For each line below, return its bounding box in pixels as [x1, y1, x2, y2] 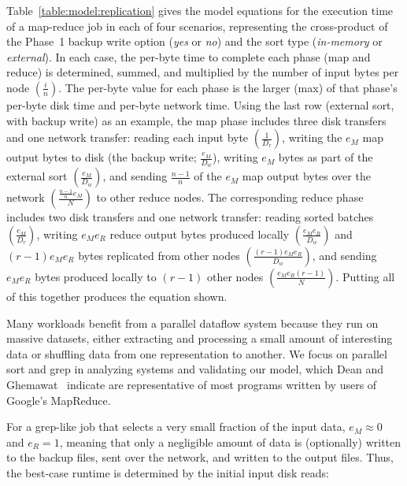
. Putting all [335, 268, 395, 284]
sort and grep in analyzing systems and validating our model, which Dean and [6, 361, 383, 377]
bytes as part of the [278, 149, 373, 165]
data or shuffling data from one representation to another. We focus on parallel [6, 345, 387, 362]
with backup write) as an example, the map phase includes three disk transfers [6, 112, 387, 128]
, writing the [282, 129, 342, 146]
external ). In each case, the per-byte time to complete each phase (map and [6, 48, 371, 65]
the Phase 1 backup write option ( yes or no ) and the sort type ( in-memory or [6, 33, 383, 50]
